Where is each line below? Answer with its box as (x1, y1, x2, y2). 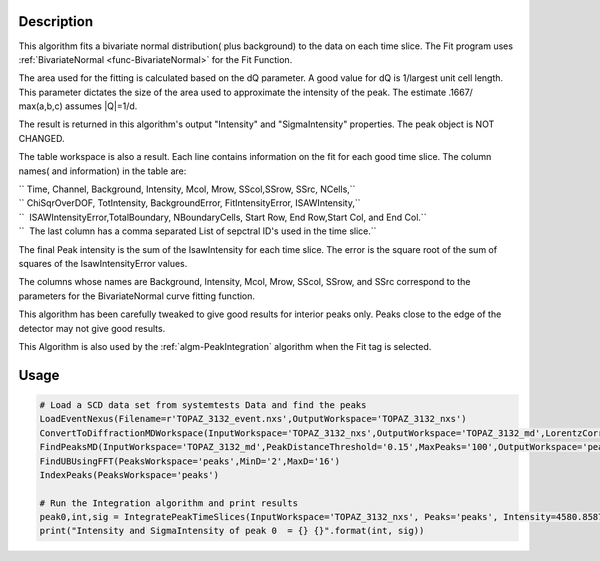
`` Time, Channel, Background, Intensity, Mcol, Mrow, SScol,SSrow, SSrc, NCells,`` (18, 183, 356, 195)
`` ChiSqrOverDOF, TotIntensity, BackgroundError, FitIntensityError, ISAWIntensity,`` (18, 197, 361, 209)
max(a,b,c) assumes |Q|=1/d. (18, 100, 138, 112)
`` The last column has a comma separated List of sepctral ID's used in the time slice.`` (18, 225, 377, 237)
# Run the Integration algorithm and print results (39, 497, 299, 509)
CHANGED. (18, 132, 65, 144)
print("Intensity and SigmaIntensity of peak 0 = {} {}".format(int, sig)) (39, 525, 425, 537)
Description (18, 13, 94, 30)
